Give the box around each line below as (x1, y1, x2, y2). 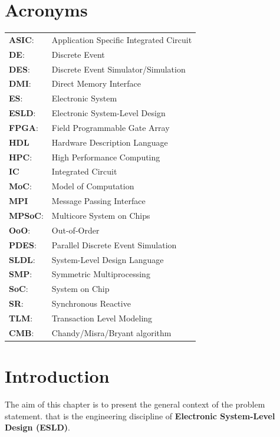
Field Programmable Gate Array (51, 121, 170, 133)
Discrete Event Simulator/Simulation (51, 63, 186, 75)
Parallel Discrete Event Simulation (51, 238, 177, 251)
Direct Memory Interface (51, 77, 141, 90)
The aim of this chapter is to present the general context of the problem (5, 397, 265, 410)
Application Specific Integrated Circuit (51, 33, 192, 45)
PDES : (9, 238, 37, 251)
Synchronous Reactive (51, 297, 131, 310)
